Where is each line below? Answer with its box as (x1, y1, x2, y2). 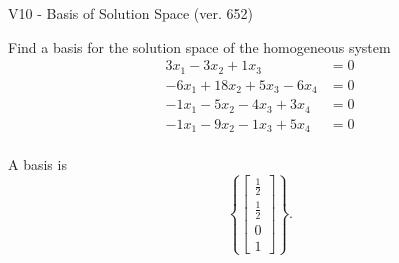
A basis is (8, 154, 67, 175)
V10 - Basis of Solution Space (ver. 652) (8, 3, 253, 23)
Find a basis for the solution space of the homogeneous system (8, 36, 391, 57)
